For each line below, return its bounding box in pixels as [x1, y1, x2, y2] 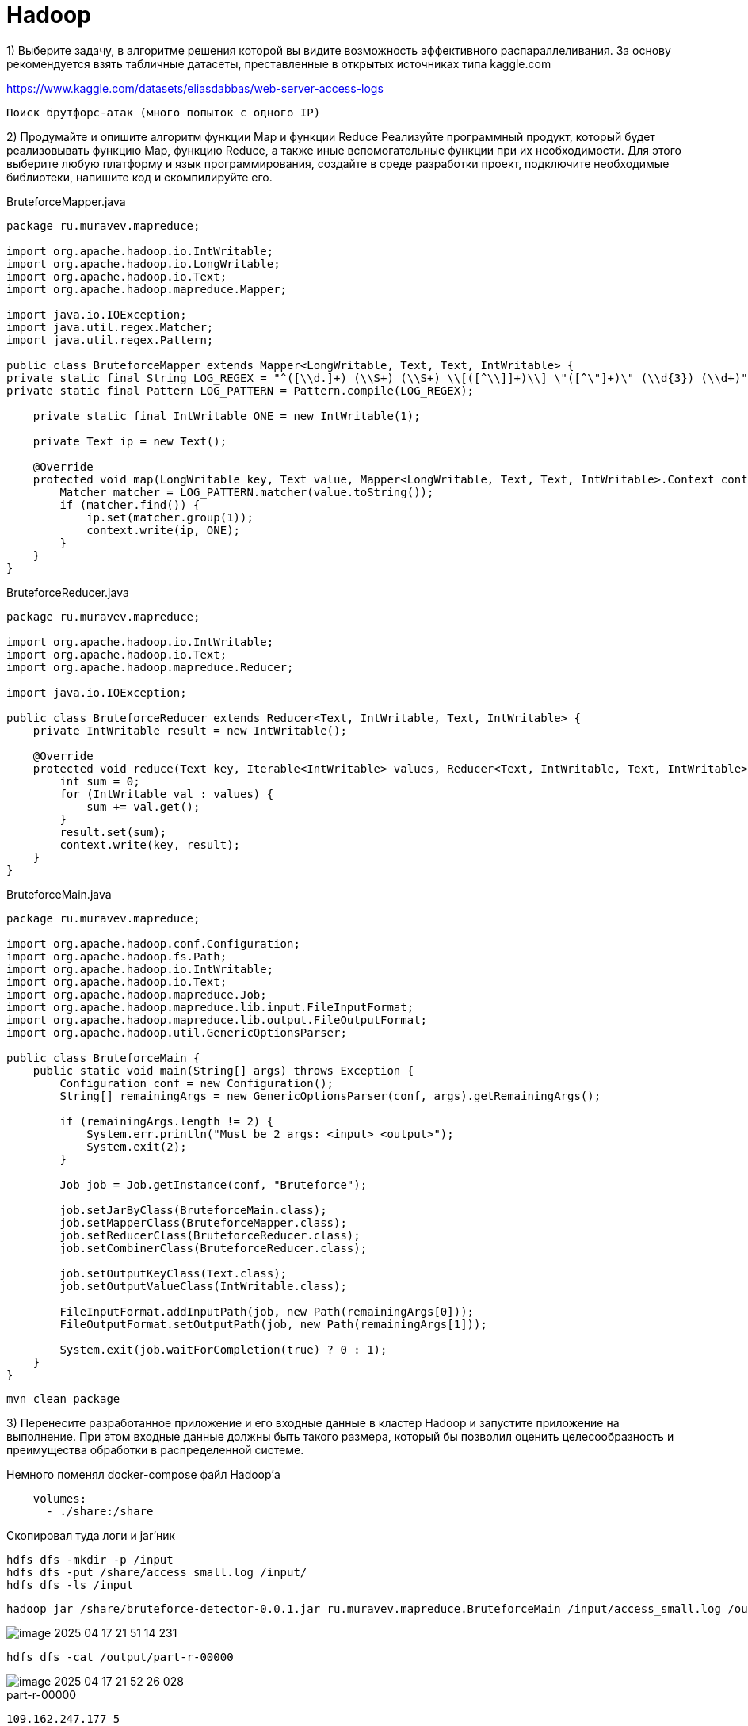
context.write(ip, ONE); [86, 523, 241, 537]
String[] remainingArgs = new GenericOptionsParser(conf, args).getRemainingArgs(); [59, 1089, 601, 1102]
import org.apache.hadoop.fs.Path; [6, 949, 227, 963]
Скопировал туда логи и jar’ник [6, 1528, 176, 1542]
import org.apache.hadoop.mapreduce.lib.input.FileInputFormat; [6, 1000, 414, 1014]
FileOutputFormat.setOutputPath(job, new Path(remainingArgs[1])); [59, 1317, 487, 1331]
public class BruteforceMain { [6, 1051, 200, 1064]
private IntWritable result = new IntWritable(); [32, 724, 347, 737]
